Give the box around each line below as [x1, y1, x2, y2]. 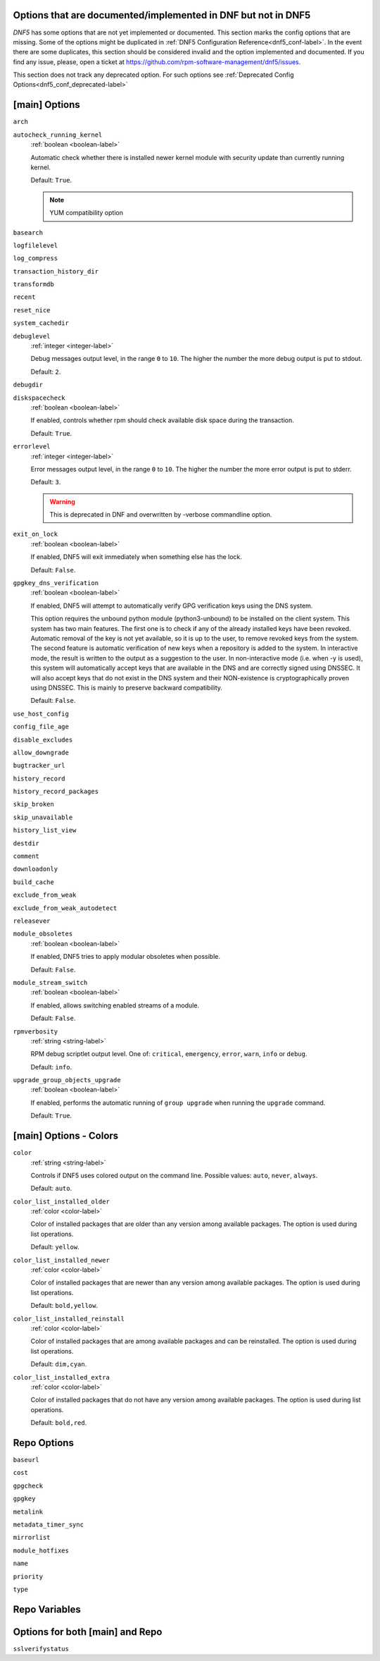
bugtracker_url [13, 761, 66, 770]
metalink [13, 1507, 44, 1516]
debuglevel [13, 332, 51, 340]
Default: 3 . [30, 478, 61, 486]
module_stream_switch [13, 979, 88, 986]
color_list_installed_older [13, 1197, 110, 1206]
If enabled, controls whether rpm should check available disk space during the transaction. [30, 416, 295, 424]
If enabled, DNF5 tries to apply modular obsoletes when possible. [30, 952, 221, 961]
